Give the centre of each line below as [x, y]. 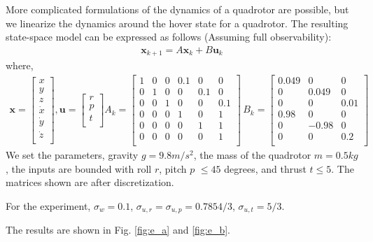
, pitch [173, 168]
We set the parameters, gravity [72, 155]
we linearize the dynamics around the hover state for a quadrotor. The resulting [177, 23]
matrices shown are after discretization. [90, 182]
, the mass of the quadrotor [252, 155]
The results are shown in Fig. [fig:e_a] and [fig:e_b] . [118, 230]
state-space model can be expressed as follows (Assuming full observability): [169, 37]
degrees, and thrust [265, 168]
